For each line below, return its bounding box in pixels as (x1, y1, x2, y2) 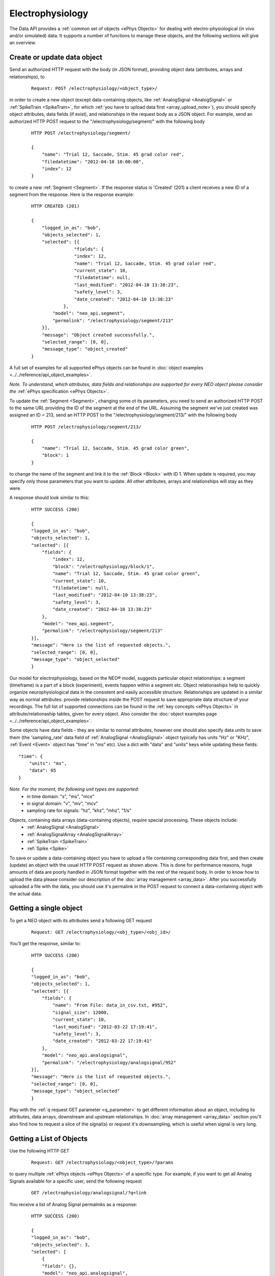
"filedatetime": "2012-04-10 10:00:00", (41, 159, 145, 164)
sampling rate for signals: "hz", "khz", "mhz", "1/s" (26, 807, 132, 814)
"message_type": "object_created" (41, 346, 128, 352)
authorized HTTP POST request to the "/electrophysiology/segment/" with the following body (9, 118, 205, 125)
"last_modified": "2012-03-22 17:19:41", (52, 1024, 158, 1029)
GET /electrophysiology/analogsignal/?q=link (31, 1190, 147, 1196)
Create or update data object (9, 53, 103, 62)
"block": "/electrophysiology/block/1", (52, 563, 155, 569)
